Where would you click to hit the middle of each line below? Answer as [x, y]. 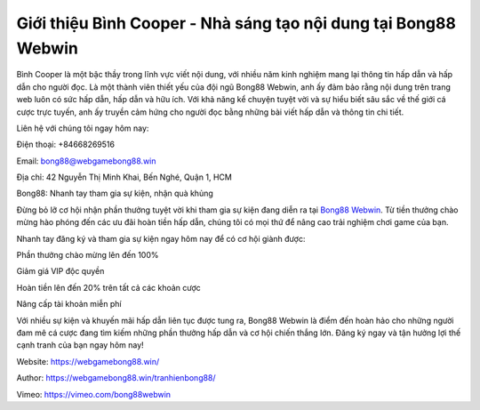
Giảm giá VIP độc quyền [60, 271]
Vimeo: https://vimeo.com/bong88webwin [94, 394]
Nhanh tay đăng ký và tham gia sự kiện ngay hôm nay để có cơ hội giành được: [161, 238]
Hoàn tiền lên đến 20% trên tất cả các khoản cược [109, 287]
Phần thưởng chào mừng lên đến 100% [88, 255]
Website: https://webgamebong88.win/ [88, 361]
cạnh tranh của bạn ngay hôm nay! [80, 345]
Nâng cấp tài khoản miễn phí [69, 304]
